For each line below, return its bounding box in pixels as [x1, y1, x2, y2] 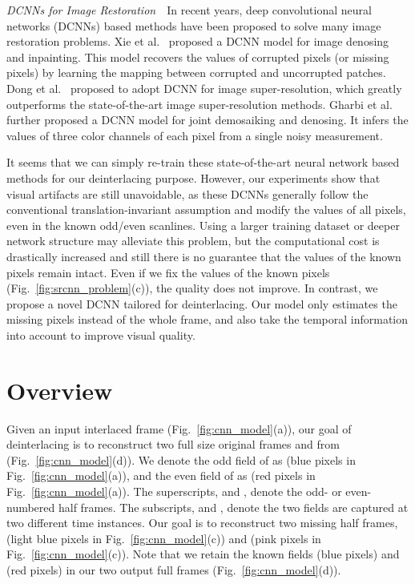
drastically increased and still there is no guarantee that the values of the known [6, 248, 401, 264]
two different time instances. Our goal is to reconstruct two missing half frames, [6, 514, 398, 531]
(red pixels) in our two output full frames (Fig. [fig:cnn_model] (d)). [6, 561, 341, 578]
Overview [6, 373, 113, 406]
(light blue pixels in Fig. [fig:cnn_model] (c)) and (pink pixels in [6, 530, 321, 546]
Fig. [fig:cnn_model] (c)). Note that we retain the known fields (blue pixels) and [6, 546, 400, 562]
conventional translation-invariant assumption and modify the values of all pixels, [6, 201, 406, 218]
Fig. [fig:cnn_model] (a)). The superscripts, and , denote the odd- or [6, 482, 342, 499]
